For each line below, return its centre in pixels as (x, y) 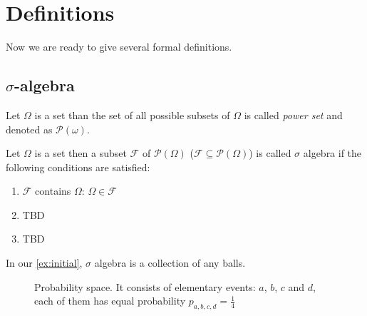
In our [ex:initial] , (44, 263)
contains (53, 191)
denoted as (29, 129)
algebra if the (332, 153)
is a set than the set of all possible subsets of (132, 114)
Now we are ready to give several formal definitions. (119, 47)
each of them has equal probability (110, 301)
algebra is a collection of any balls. (170, 263)
